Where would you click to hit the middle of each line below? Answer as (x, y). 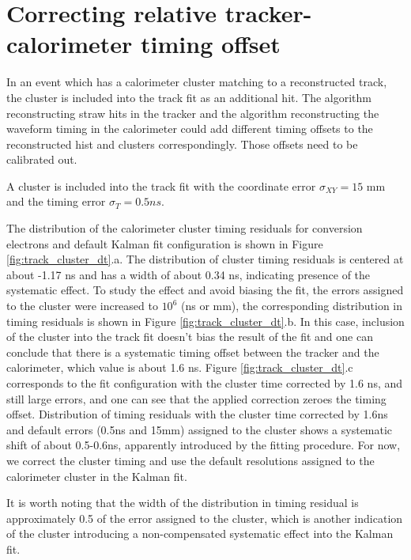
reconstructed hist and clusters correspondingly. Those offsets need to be (182, 144)
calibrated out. (42, 159)
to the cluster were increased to (82, 306)
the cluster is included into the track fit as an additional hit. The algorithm (189, 97)
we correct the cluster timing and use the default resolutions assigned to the (190, 460)
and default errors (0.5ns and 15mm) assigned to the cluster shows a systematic (200, 429)
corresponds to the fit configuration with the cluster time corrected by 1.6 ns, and (205, 383)
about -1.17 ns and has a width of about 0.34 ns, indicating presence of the (189, 274)
